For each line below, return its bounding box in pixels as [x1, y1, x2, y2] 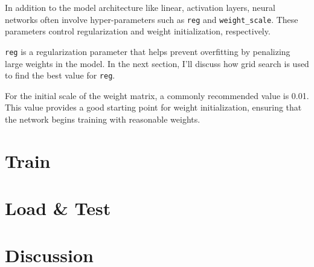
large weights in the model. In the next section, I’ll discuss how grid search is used [5, 57, 309, 69]
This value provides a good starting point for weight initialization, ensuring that [5, 101, 302, 114]
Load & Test [5, 196, 111, 220]
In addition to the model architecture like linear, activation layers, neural [5, 1, 275, 13]
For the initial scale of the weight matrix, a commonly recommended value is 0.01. [5, 89, 309, 101]
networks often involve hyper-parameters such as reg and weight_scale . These [5, 13, 298, 25]
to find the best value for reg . [5, 69, 115, 82]
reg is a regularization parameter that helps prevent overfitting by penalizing [5, 45, 290, 57]
